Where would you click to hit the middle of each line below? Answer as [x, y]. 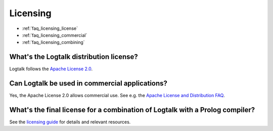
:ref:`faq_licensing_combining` [54, 42]
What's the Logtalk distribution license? [74, 57]
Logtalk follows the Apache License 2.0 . [51, 69]
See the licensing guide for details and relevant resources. [70, 122]
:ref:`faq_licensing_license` [50, 28]
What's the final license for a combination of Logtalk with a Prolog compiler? [132, 110]
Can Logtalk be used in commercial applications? [88, 83]
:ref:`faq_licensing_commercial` [55, 35]
